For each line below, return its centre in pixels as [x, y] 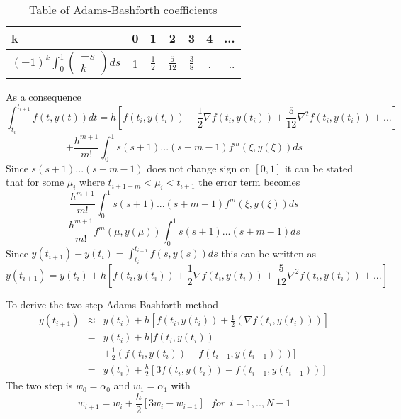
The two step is [39, 385]
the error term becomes [249, 182]
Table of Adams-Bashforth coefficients [123, 10]
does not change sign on [199, 168]
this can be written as [269, 253]
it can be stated [319, 168]
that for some [35, 182]
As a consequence [44, 96]
